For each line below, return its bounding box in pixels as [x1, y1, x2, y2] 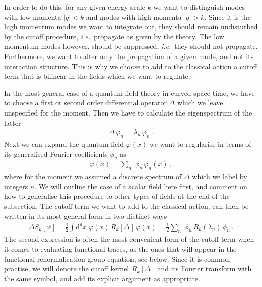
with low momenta [4, 11, 61, 22]
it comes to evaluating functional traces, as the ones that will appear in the [4, 244, 237, 254]
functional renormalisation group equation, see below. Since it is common [4, 253, 230, 264]
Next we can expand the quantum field [4, 138, 124, 149]
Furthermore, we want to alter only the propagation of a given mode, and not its [4, 50, 254, 61]
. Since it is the [204, 11, 251, 22]
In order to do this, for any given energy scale [4, 2, 145, 12]
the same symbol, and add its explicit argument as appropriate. [4, 273, 200, 283]
